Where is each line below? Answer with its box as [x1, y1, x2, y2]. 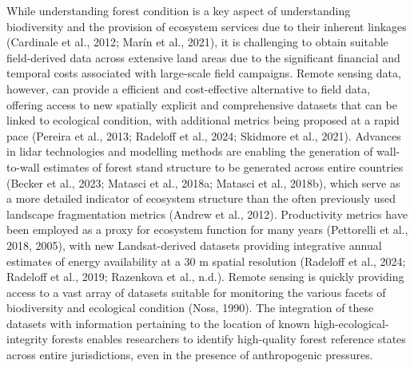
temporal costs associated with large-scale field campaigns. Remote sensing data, [6, 65, 401, 81]
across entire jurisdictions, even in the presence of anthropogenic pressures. [6, 346, 373, 363]
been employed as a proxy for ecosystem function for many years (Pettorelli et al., [6, 221, 408, 238]
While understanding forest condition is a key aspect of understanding [6, 2, 351, 18]
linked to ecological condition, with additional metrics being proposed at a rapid [6, 112, 400, 129]
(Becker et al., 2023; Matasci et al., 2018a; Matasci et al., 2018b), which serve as [6, 174, 400, 191]
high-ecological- [313, 315, 389, 331]
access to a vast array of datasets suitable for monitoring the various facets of [6, 283, 386, 300]
